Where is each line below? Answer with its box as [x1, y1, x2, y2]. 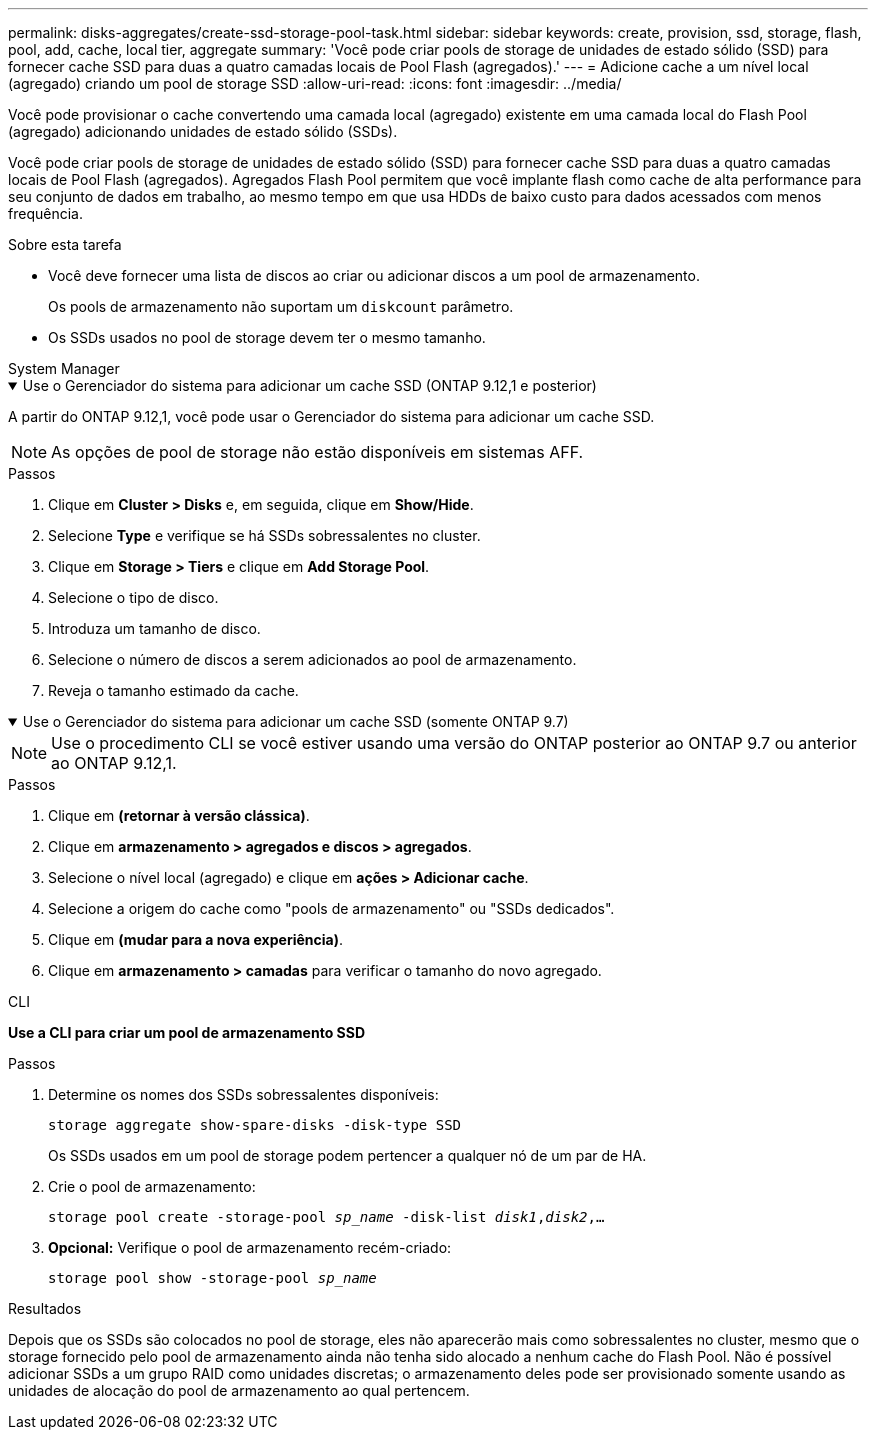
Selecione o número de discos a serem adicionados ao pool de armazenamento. [48, 651, 577, 668]
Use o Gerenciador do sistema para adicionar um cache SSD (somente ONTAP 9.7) [22, 713, 569, 730]
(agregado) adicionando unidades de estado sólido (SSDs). [8, 123, 398, 140]
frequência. [8, 205, 83, 222]
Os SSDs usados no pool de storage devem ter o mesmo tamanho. [48, 329, 486, 346]
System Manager [8, 360, 120, 377]
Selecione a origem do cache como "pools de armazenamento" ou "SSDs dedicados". [48, 900, 615, 917]
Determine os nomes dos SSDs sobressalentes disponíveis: [48, 1086, 439, 1103]
